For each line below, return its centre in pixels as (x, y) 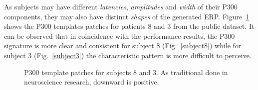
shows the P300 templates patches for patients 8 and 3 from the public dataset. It (129, 26)
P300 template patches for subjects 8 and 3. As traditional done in (126, 72)
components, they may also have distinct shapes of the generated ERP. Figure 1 (127, 16)
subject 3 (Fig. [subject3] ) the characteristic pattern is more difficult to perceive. (128, 55)
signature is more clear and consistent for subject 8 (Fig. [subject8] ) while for (123, 45)
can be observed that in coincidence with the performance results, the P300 (120, 36)
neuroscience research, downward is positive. (92, 82)
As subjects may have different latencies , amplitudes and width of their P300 (121, 6)
